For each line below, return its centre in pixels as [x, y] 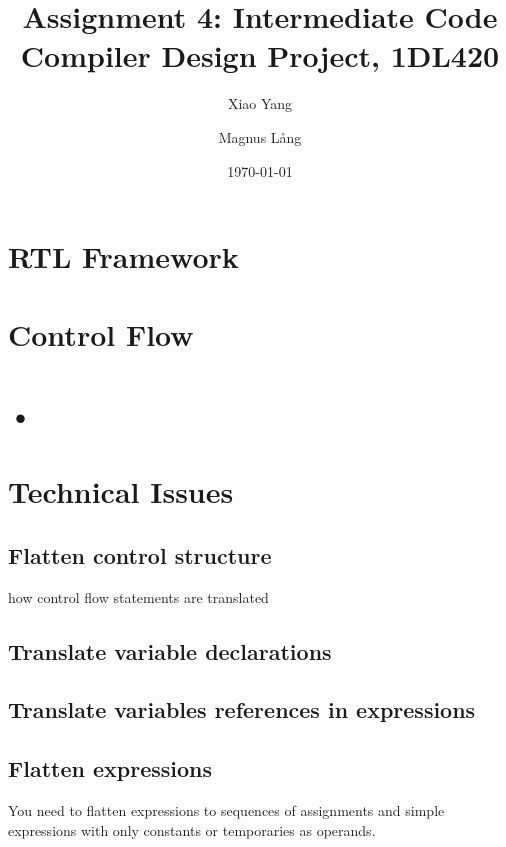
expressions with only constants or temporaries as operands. [192, 829]
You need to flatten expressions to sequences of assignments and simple [226, 809]
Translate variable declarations [170, 650]
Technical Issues [121, 491]
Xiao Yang [260, 103]
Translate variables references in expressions [242, 709]
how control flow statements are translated [138, 596]
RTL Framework [123, 256]
